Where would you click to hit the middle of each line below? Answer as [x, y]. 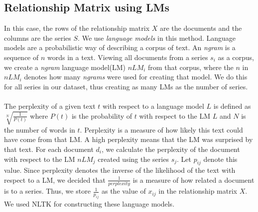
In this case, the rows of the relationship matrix [77, 28]
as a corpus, [236, 57]
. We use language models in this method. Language [157, 37]
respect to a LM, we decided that [55, 179]
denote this [220, 159]
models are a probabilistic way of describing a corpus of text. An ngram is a [120, 47]
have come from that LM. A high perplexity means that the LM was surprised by [129, 139]
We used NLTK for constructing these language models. [89, 204]
